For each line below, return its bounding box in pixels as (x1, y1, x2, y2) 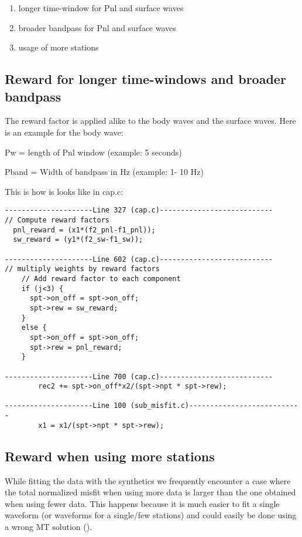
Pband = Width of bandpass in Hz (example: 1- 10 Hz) (5, 166, 204, 178)
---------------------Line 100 (5, 401, 126, 410)
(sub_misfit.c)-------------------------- (130, 401, 298, 410)
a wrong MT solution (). (5, 521, 92, 533)
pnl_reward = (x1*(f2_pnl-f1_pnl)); (13, 225, 156, 234)
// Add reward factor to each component (21, 274, 181, 283)
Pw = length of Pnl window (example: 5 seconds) (5, 146, 182, 158)
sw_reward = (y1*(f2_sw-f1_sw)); (13, 235, 143, 244)
